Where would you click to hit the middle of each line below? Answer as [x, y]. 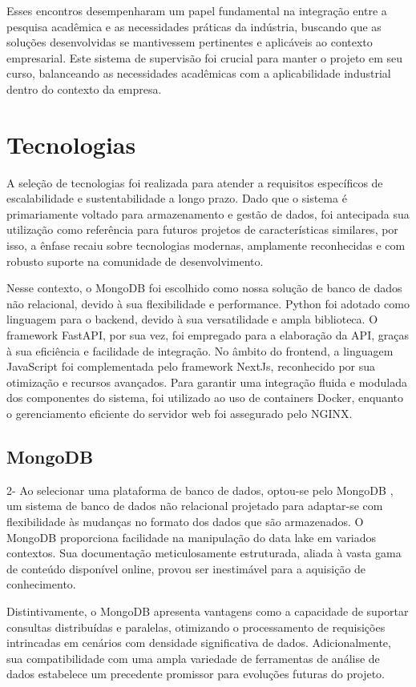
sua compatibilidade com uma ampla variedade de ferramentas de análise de [193, 658]
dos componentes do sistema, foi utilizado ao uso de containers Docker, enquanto [205, 398]
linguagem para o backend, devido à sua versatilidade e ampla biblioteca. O [192, 319]
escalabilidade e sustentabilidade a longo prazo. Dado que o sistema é [177, 198]
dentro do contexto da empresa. [84, 88]
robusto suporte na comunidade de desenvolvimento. [135, 261]
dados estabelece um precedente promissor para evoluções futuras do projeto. [196, 674]
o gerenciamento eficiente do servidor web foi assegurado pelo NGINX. [180, 413]
